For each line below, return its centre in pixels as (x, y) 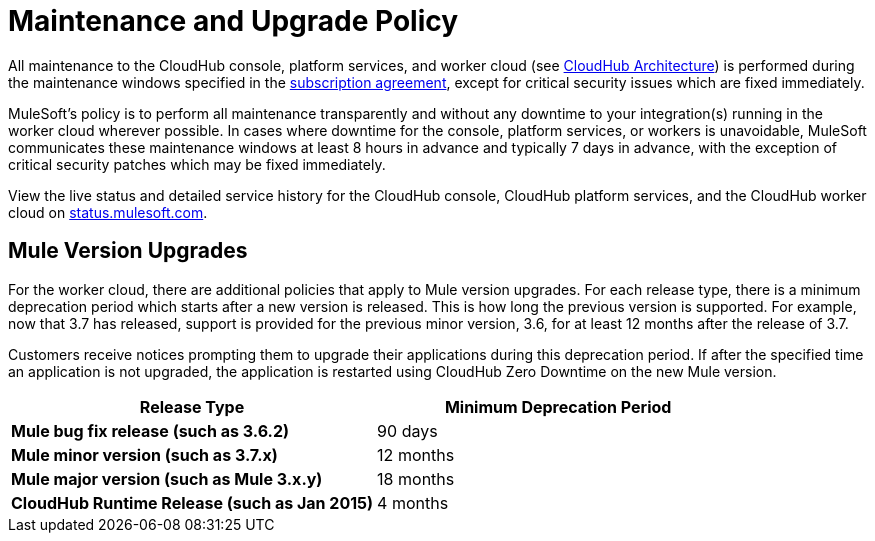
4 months (413, 502)
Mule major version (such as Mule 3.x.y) (167, 478)
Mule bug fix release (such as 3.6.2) (150, 430)
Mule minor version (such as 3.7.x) (144, 454)
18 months (416, 478)
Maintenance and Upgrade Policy (233, 21)
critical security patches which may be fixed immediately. (197, 164)
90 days (407, 430)
